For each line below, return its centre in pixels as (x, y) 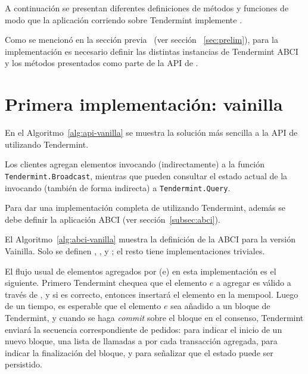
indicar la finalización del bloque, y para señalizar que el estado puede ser (139, 352)
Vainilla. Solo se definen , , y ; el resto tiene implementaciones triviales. (135, 250)
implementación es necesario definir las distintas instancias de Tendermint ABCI (152, 51)
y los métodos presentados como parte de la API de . (102, 63)
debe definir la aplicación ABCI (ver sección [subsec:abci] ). (113, 219)
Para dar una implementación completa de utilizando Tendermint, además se (145, 208)
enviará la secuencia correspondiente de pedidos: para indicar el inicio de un (144, 329)
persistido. (24, 364)
